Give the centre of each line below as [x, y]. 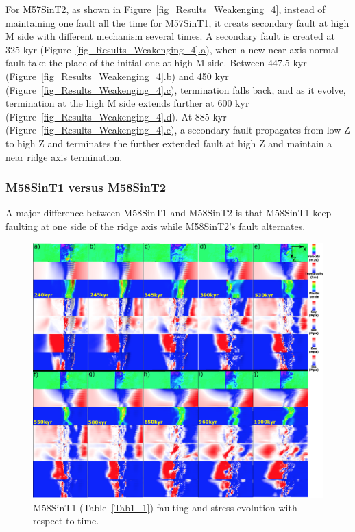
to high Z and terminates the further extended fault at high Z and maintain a [169, 143]
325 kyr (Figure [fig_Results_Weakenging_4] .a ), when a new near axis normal [172, 49]
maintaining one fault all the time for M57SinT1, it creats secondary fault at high [177, 22]
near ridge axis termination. [64, 156]
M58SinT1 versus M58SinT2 [86, 187]
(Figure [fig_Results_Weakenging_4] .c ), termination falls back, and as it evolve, [176, 89]
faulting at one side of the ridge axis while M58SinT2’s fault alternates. [156, 226]
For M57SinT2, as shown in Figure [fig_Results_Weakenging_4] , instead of [166, 9]
